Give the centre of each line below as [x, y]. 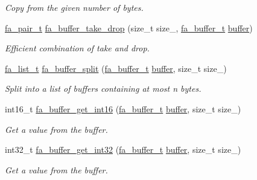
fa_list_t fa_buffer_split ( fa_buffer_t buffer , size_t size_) [116, 68]
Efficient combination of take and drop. [77, 48]
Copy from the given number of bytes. [74, 7]
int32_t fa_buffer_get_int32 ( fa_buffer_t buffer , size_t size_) [123, 149]
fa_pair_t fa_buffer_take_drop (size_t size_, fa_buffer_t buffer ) [129, 27]
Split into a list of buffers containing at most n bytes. [103, 88]
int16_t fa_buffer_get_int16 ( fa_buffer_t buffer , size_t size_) [123, 108]
